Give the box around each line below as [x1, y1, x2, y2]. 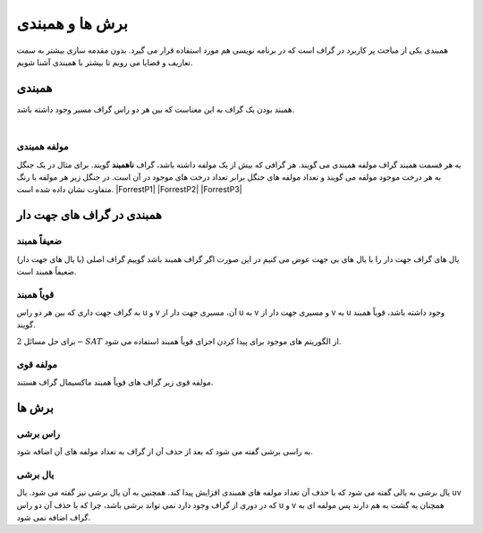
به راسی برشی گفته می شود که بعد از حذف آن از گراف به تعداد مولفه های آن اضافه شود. [16, 446, 313, 457]
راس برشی [16, 427, 61, 440]
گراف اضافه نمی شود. [16, 512, 91, 523]
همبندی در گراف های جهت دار [16, 207, 163, 223]
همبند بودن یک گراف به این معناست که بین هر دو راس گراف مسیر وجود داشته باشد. [16, 104, 295, 114]
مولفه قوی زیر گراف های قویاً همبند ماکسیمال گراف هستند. [16, 376, 214, 387]
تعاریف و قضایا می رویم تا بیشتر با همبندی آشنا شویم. [16, 56, 193, 67]
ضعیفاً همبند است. [16, 266, 77, 276]
